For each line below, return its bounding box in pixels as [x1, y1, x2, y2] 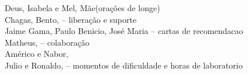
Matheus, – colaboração [5, 36, 89, 48]
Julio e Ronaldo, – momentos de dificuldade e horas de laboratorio [5, 59, 243, 71]
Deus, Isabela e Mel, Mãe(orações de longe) [5, 2, 160, 13]
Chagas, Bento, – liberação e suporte [5, 13, 137, 25]
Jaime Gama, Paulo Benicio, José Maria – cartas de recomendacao [5, 25, 243, 37]
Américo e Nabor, [5, 47, 68, 60]
